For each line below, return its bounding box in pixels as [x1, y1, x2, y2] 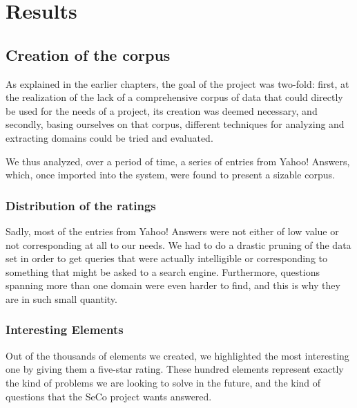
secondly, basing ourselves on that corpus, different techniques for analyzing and [6, 117, 345, 131]
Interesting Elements [6, 321, 124, 338]
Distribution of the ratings [6, 196, 156, 214]
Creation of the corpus [6, 44, 171, 65]
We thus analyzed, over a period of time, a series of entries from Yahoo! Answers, [6, 154, 350, 168]
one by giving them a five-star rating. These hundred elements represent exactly [6, 362, 344, 376]
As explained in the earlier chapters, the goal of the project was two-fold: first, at [6, 76, 349, 91]
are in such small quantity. [6, 291, 117, 306]
